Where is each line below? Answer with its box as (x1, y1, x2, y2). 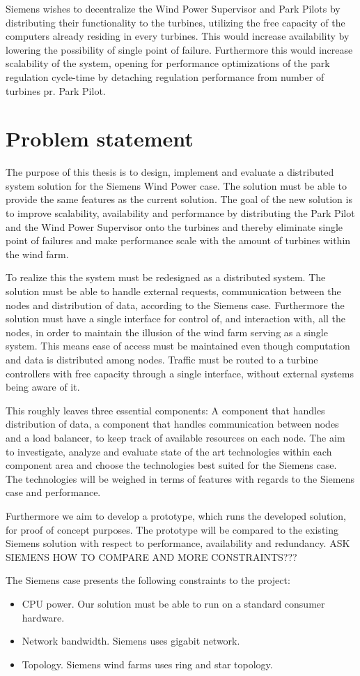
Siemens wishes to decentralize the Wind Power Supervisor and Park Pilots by (6, 1, 341, 15)
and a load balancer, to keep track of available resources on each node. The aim (6, 430, 345, 444)
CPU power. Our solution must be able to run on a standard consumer (22, 596, 325, 610)
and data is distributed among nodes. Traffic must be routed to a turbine (6, 352, 318, 366)
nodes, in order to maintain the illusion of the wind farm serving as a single (6, 324, 328, 339)
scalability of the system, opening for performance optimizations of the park (6, 56, 330, 70)
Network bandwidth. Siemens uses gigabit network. (22, 633, 240, 648)
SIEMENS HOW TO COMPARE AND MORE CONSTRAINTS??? (6, 549, 297, 564)
